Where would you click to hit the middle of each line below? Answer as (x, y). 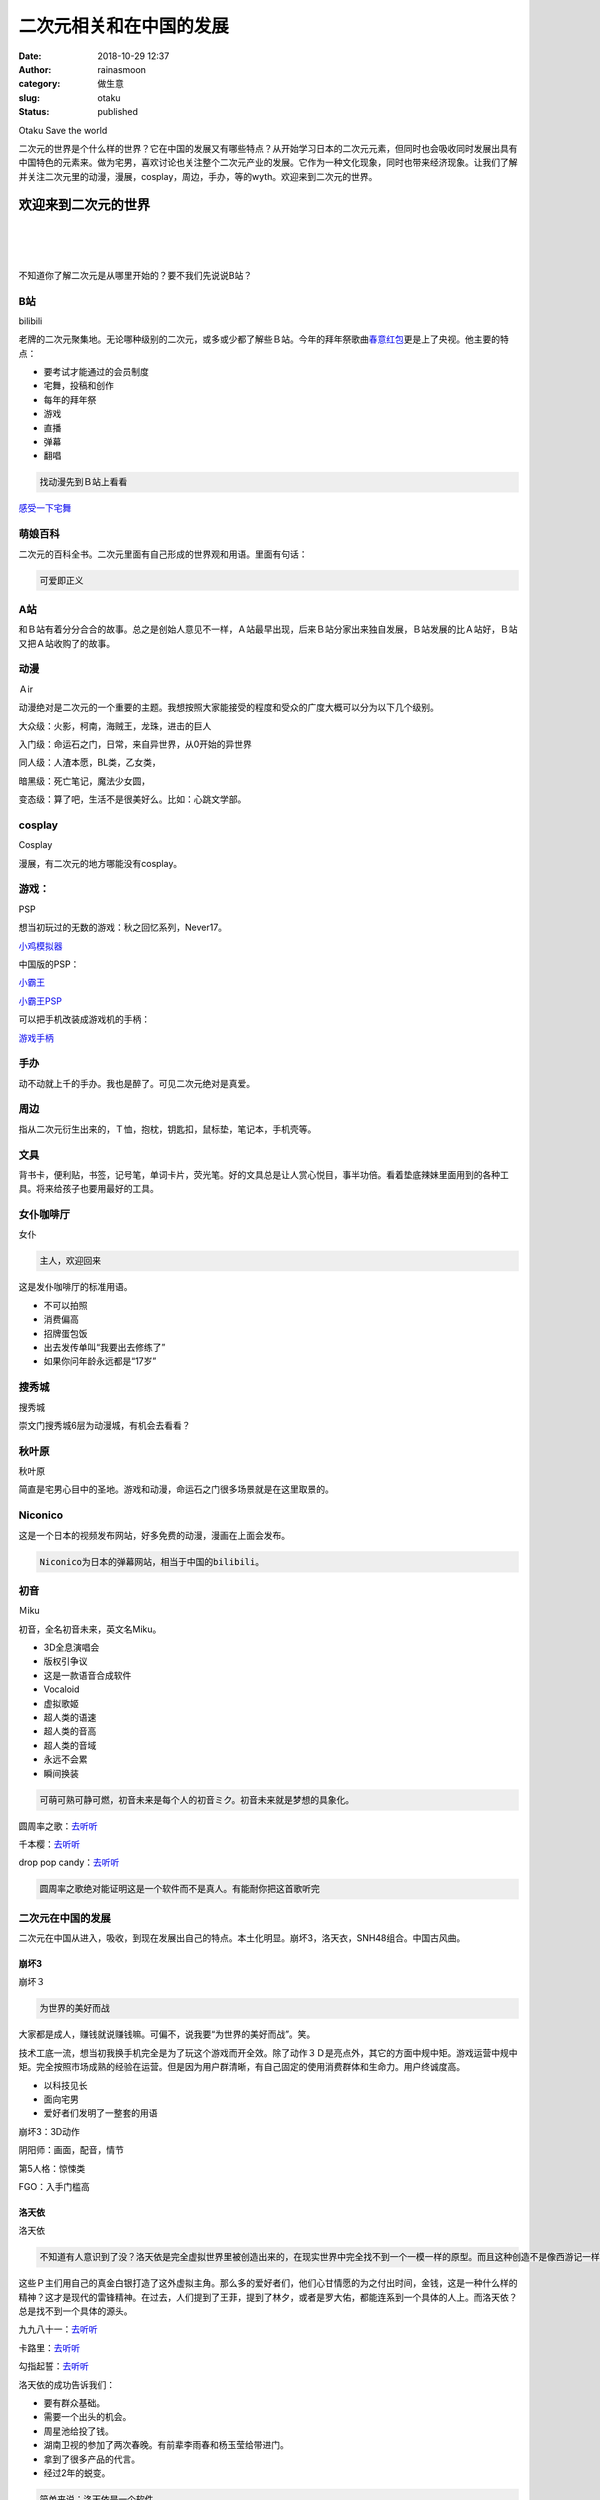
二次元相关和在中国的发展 (124, 26)
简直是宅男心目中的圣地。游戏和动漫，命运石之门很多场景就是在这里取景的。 (176, 1489)
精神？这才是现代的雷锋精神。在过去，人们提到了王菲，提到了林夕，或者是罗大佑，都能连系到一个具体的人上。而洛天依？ (268, 2297)
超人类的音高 (70, 1731)
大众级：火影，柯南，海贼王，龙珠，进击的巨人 (115, 726)
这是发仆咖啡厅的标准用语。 (75, 1287)
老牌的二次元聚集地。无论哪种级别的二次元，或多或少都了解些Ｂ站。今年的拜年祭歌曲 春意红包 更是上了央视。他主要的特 (263, 339)
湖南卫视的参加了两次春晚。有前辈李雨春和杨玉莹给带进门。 (166, 2445)
